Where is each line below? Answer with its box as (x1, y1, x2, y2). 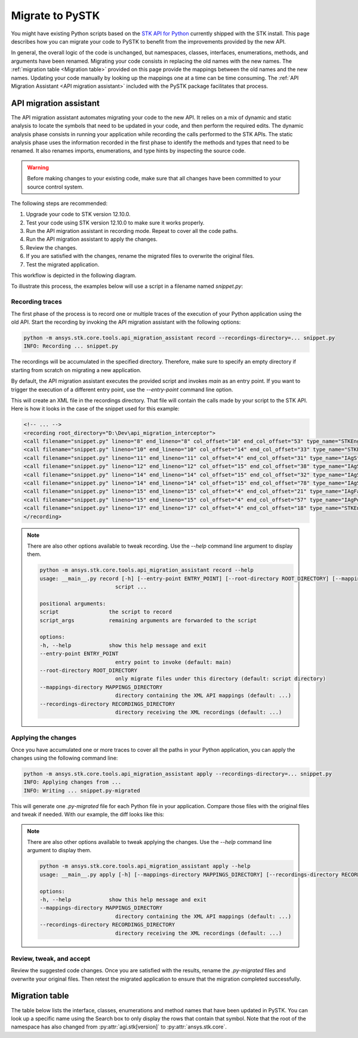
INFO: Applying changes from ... (23, 779, 122, 785)
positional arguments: (39, 600, 106, 607)
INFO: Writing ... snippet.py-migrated (23, 787, 140, 794)
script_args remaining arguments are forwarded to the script (39, 617, 257, 624)
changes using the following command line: (11, 754, 118, 761)
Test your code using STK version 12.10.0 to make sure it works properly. (26, 219, 205, 226)
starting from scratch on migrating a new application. (11, 366, 141, 373)
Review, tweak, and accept (11, 954, 91, 963)
